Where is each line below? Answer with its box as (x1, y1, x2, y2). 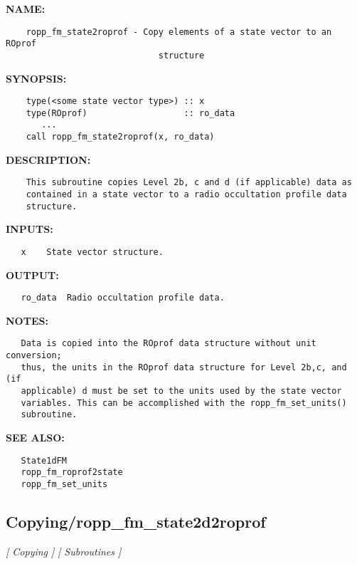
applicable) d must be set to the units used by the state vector (21, 386, 342, 397)
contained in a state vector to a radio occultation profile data (26, 189, 347, 200)
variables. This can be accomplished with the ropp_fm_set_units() (21, 397, 347, 408)
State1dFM (21, 455, 67, 466)
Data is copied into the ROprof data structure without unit (21, 338, 316, 349)
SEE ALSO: (6, 430, 65, 445)
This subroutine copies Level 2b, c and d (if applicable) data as (26, 177, 352, 188)
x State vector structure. (21, 246, 164, 257)
